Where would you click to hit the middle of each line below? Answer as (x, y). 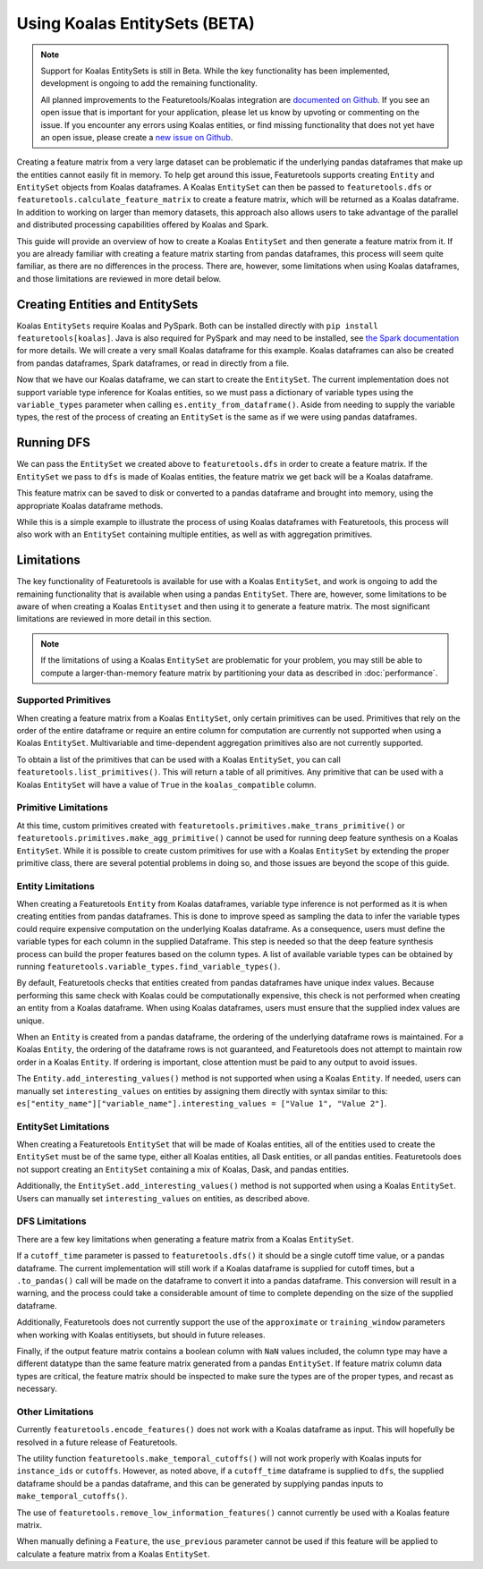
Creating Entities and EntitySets (107, 304)
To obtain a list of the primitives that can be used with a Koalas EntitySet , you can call (179, 759)
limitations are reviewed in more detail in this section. (114, 619)
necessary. (37, 1389)
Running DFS (54, 443)
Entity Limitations (56, 886)
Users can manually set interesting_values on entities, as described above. (163, 1198)
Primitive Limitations (63, 808)
